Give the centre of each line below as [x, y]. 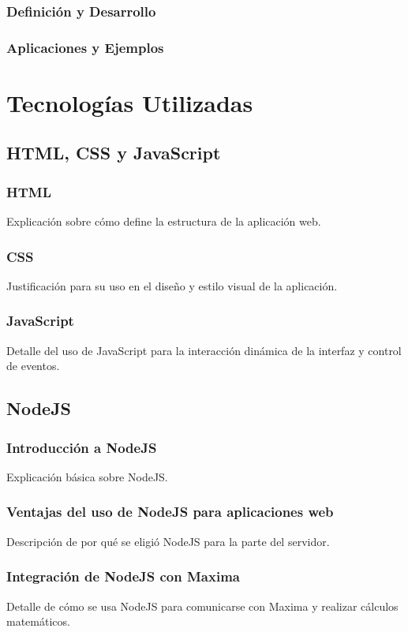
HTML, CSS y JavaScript [114, 153]
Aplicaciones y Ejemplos [85, 47]
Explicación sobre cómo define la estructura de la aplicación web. [164, 221]
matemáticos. [38, 621]
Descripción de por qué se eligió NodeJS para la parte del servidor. [168, 541]
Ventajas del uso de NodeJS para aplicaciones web [170, 512]
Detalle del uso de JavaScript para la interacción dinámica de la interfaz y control [204, 350]
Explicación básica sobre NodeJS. [87, 476]
